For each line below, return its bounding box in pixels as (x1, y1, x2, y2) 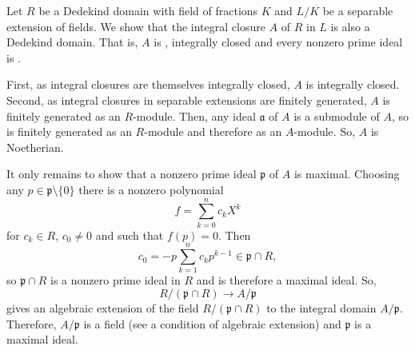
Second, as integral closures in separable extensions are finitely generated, (6, 91, 367, 108)
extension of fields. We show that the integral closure (6, 18, 265, 34)
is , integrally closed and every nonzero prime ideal (154, 34, 403, 50)
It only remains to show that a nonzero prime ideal (6, 165, 257, 182)
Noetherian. (6, 138, 64, 155)
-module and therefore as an (144, 123, 282, 140)
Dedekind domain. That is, (6, 34, 138, 50)
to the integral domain (266, 299, 377, 316)
